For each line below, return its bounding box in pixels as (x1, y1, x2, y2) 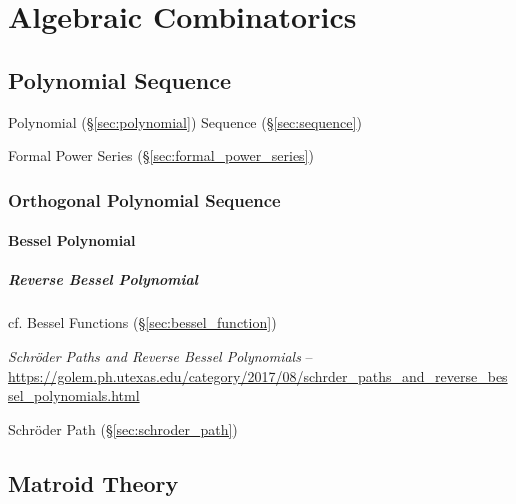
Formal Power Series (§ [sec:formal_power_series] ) (8, 145, 314, 166)
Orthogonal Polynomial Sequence (8, 187, 281, 212)
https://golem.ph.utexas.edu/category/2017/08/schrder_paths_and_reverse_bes (8, 365, 508, 386)
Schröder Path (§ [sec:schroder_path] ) (8, 418, 238, 439)
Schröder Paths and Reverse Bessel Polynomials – (8, 345, 313, 366)
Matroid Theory (8, 467, 179, 498)
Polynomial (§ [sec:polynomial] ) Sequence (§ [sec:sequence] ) (8, 111, 362, 132)
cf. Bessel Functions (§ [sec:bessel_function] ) (8, 312, 277, 333)
